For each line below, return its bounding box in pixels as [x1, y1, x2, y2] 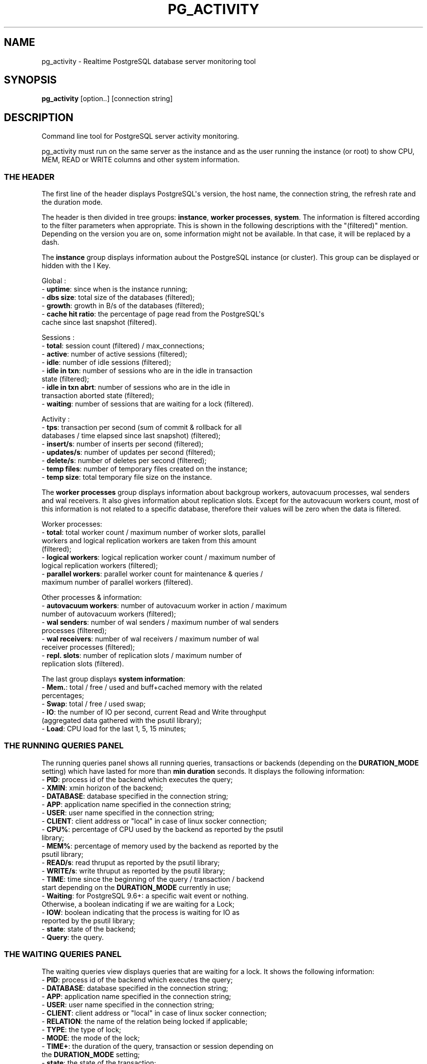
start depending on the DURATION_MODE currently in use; [41, 883, 231, 892]
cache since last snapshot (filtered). [41, 318, 157, 327]
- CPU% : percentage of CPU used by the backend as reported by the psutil [41, 825, 284, 833]
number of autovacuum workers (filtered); [41, 610, 176, 618]
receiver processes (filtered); [41, 643, 135, 652]
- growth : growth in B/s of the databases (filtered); [41, 301, 205, 310]
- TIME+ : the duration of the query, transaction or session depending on [41, 1042, 273, 1050]
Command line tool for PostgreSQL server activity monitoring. [41, 132, 239, 141]
